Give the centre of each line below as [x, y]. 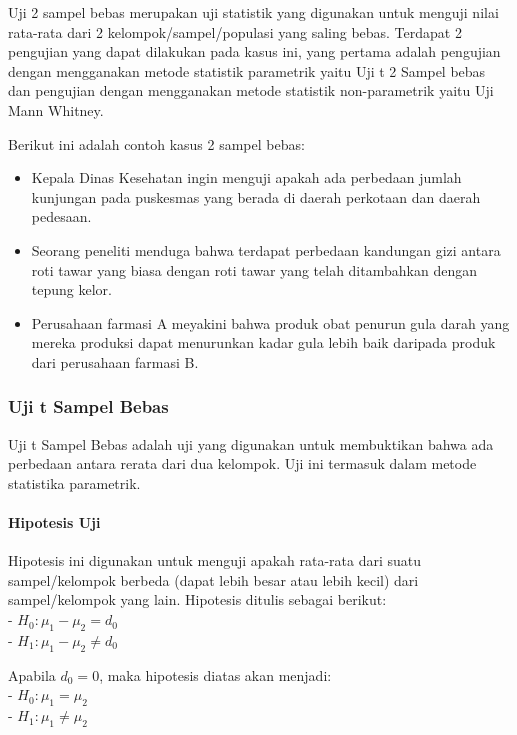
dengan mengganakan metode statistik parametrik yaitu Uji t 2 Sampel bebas [247, 70]
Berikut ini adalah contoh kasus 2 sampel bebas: [156, 143]
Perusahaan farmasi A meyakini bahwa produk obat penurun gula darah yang [270, 322]
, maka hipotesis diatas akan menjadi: [215, 674]
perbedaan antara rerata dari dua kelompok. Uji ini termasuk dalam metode [242, 463]
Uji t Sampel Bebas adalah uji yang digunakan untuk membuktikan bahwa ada [251, 443]
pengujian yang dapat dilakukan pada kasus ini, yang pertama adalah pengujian [254, 51]
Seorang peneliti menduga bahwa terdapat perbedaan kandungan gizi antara [266, 249]
